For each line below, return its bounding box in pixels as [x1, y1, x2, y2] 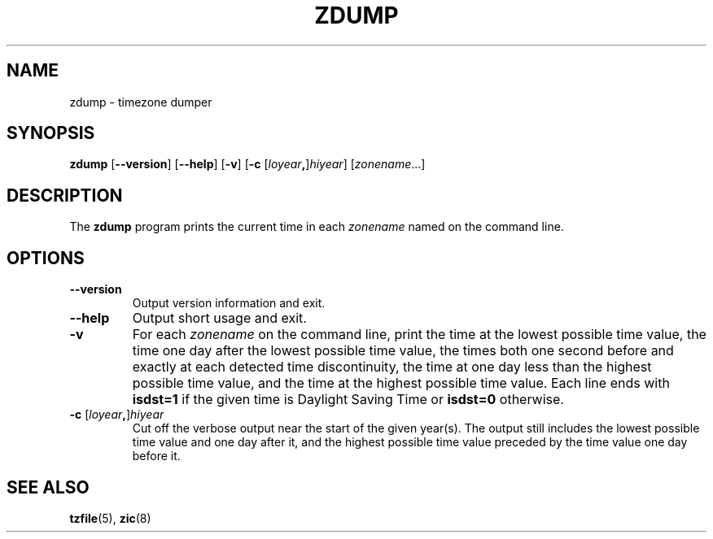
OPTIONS [7, 247, 85, 268]
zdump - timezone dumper [69, 94, 212, 109]
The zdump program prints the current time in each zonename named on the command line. [69, 220, 564, 234]
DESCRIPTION [7, 185, 123, 206]
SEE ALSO [7, 476, 90, 498]
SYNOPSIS [7, 123, 95, 144]
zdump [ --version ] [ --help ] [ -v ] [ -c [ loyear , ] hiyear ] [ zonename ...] [69, 157, 426, 172]
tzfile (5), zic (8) [69, 511, 151, 525]
